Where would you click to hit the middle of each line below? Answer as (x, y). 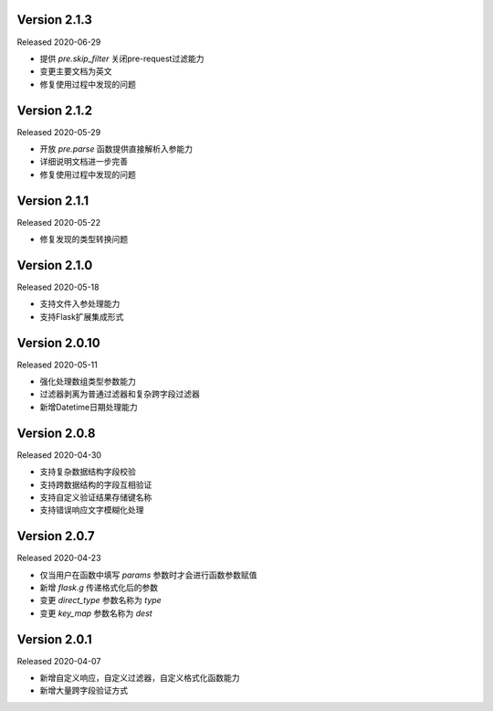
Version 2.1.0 (55, 265)
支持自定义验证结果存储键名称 (96, 497)
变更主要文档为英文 (76, 71)
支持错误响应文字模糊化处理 (92, 510)
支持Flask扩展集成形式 (82, 316)
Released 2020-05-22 (58, 222)
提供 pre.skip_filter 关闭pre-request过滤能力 (122, 58)
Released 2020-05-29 (59, 132)
